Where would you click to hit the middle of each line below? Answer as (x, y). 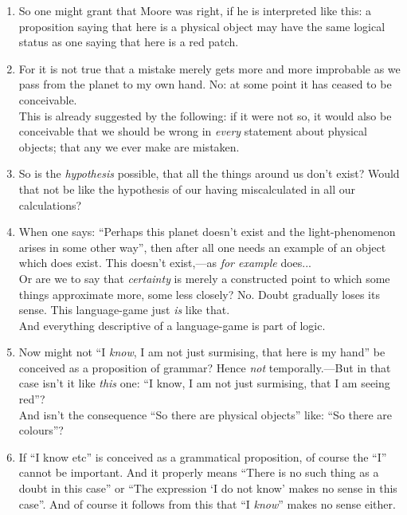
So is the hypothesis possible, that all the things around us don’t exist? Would (209, 173)
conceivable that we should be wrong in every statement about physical (193, 131)
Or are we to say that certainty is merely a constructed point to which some (204, 278)
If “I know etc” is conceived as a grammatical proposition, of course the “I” (203, 456)
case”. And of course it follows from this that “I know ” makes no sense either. (207, 503)
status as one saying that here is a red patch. (129, 42)
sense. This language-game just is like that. (124, 310)
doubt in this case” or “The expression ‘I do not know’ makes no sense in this (208, 488)
